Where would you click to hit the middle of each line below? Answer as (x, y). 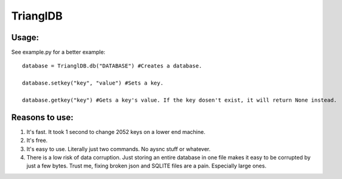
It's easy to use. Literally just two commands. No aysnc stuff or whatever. (119, 149)
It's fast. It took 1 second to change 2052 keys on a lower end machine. (116, 132)
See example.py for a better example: (59, 52)
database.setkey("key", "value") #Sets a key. (93, 83)
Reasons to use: (42, 117)
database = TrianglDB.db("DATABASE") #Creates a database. (112, 66)
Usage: (25, 37)
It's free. (37, 141)
